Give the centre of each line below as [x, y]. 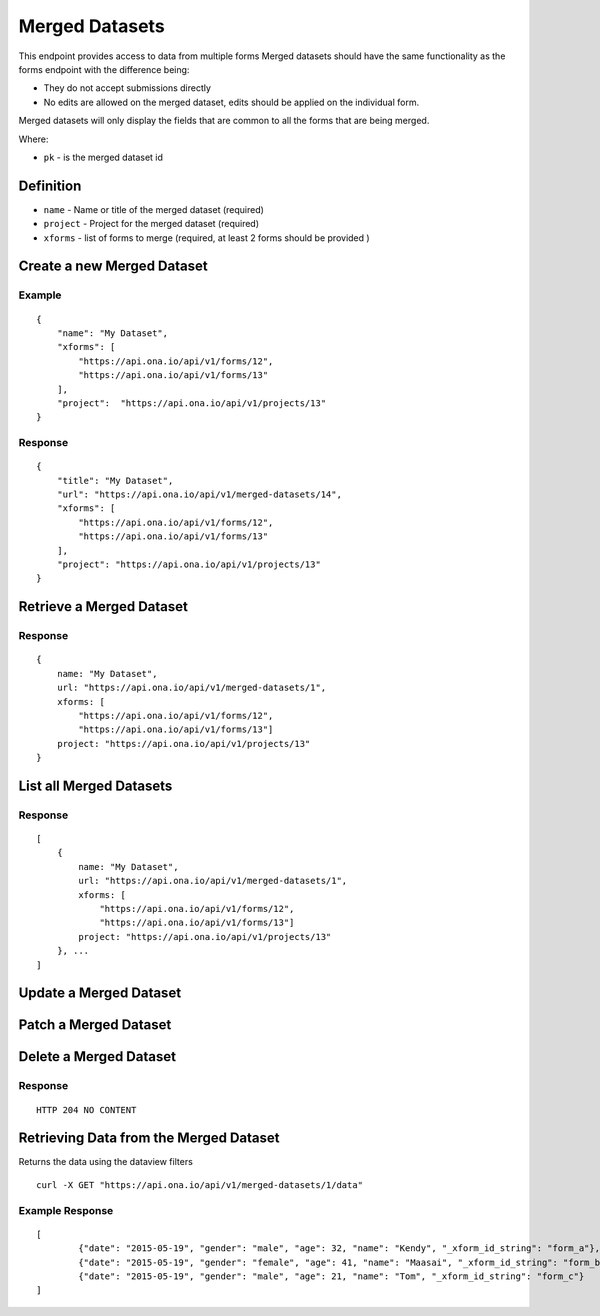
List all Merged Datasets [95, 785]
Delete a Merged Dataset [97, 1056]
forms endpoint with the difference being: [104, 69]
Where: [33, 139]
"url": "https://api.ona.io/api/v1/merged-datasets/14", [199, 494]
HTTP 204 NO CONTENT [86, 1109]
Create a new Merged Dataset [113, 266]
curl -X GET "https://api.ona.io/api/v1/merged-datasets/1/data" [200, 1184]
